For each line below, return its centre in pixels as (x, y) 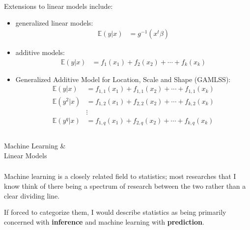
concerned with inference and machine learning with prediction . (104, 221)
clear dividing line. (32, 195)
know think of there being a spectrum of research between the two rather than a (125, 186)
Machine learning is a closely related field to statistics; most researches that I (120, 176)
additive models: (40, 52)
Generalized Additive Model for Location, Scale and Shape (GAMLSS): (123, 79)
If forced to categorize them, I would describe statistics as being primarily (115, 212)
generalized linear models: (54, 22)
